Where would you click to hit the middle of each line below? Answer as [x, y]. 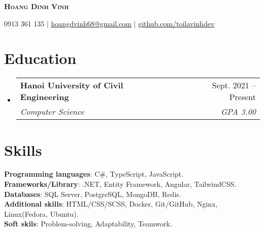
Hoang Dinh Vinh [37, 6]
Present [242, 97]
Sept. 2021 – [234, 85]
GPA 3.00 [238, 112]
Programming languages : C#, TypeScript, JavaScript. [94, 174]
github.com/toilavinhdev [176, 23]
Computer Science [52, 112]
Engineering [44, 97]
